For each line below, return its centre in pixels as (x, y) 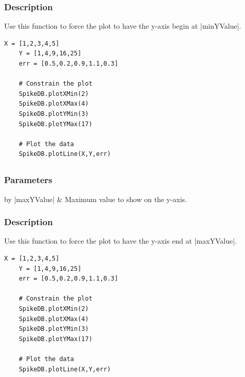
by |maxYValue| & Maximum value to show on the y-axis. (96, 199)
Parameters (28, 180)
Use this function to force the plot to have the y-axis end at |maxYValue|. (120, 241)
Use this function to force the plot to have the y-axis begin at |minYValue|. (123, 26)
